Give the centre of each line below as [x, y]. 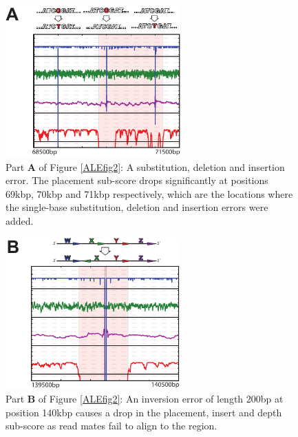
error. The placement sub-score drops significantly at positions [137, 180]
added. [20, 221]
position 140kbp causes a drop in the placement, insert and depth [144, 412]
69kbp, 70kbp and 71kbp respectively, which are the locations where [149, 193]
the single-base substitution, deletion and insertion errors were [137, 207]
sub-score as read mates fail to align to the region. [111, 426]
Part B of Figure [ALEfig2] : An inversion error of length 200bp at [145, 399]
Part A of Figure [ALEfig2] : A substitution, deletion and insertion [145, 166]
